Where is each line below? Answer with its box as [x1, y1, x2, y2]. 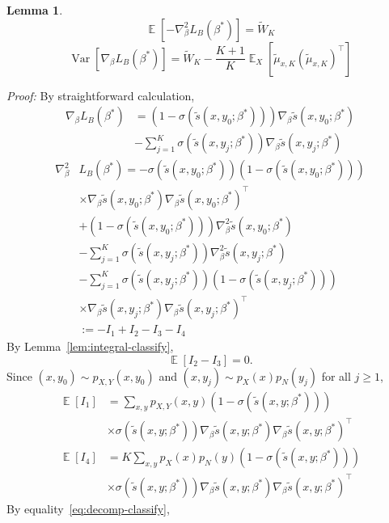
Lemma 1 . [6, 2, 63, 18]
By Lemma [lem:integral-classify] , [6, 337, 174, 354]
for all [321, 367, 351, 384]
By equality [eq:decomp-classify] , [6, 500, 170, 517]
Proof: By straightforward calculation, [6, 86, 195, 103]
